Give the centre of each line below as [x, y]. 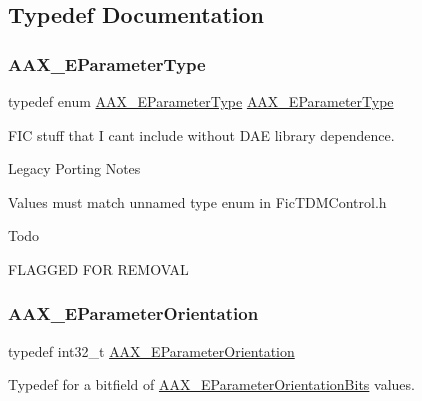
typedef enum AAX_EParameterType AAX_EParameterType [201, 101]
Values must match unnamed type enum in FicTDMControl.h [197, 201]
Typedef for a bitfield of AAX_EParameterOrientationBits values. [211, 384]
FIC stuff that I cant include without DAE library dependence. [201, 134]
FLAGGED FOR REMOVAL [98, 268]
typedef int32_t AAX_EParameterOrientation [151, 350]
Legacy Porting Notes [74, 168]
